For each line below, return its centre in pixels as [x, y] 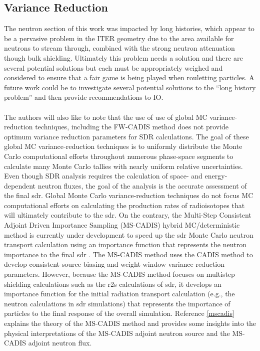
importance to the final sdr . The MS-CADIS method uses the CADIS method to [128, 254]
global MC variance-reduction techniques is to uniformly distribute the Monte [123, 146]
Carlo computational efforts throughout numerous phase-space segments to [119, 156]
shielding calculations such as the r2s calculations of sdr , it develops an [113, 284]
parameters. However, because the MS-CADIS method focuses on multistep [119, 274]
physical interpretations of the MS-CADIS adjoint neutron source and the [117, 333]
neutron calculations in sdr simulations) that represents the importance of [117, 303]
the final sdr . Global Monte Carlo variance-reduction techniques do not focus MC [129, 195]
